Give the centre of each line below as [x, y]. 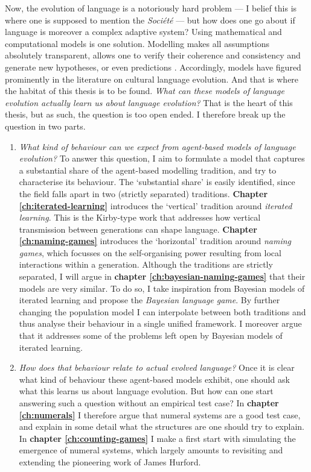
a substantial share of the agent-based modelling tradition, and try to [148, 170]
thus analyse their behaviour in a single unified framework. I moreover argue [160, 323]
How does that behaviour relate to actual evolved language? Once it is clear [157, 367]
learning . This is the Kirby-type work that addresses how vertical [140, 217]
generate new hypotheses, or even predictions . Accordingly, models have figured [153, 67]
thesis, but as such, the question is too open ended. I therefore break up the [145, 114]
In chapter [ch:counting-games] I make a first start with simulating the [157, 438]
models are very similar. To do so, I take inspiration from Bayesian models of [162, 288]
